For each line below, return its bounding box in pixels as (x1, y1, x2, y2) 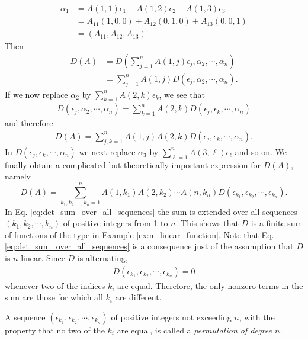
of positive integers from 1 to (63, 217, 168, 229)
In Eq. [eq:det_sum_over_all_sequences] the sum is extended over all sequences (5, 205, 297, 217)
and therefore (5, 117, 53, 129)
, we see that (159, 88, 205, 100)
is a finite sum (251, 217, 303, 229)
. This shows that (175, 217, 239, 229)
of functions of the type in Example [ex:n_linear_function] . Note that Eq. (5, 228, 274, 240)
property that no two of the (5, 323, 105, 336)
